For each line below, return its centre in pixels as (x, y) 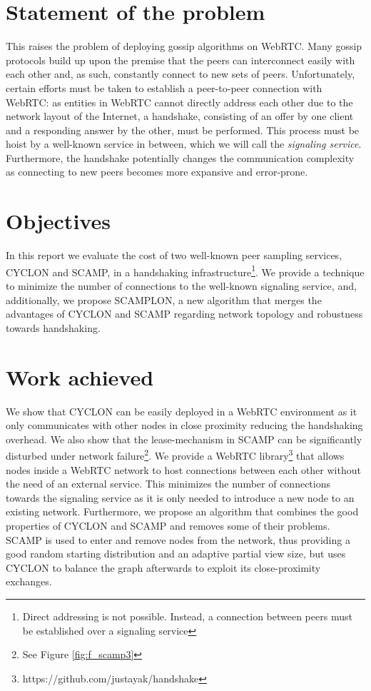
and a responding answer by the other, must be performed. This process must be (183, 130)
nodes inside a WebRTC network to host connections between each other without (183, 469)
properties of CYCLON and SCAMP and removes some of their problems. (168, 525)
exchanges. (29, 581)
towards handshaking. (53, 327)
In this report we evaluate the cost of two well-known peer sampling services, (174, 255)
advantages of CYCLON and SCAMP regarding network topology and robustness (184, 314)
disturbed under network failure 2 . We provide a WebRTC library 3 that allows (175, 454)
